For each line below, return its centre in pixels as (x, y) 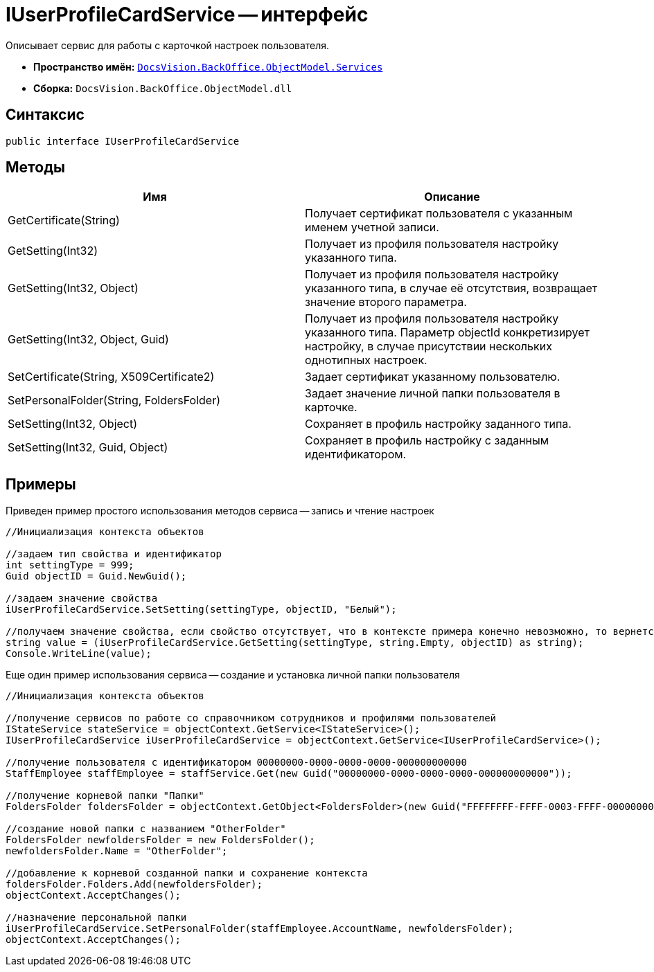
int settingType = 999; (70, 565)
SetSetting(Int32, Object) (73, 424)
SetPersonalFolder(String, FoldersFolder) (114, 400)
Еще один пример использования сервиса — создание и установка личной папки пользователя (233, 675)
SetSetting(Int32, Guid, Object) (88, 448)
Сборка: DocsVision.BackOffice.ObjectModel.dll (163, 88)
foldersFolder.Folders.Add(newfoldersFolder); (134, 884)
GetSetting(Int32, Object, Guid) (88, 340)
